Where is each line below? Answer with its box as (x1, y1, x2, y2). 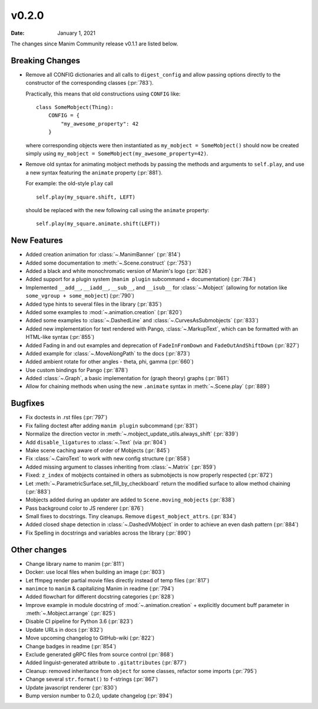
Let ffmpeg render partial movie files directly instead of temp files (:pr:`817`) (25, 576, 210, 583)
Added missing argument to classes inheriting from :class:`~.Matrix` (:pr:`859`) (25, 463, 216, 470)
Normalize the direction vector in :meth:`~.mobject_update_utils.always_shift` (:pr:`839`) (25, 430, 238, 437)
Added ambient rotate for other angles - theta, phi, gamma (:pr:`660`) (25, 358, 194, 365)
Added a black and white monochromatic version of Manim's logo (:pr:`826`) (25, 268, 211, 274)
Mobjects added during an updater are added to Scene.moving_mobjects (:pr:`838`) (25, 496, 235, 503)
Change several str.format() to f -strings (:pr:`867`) (25, 675, 158, 683)
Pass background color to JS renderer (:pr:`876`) (25, 504, 144, 512)
